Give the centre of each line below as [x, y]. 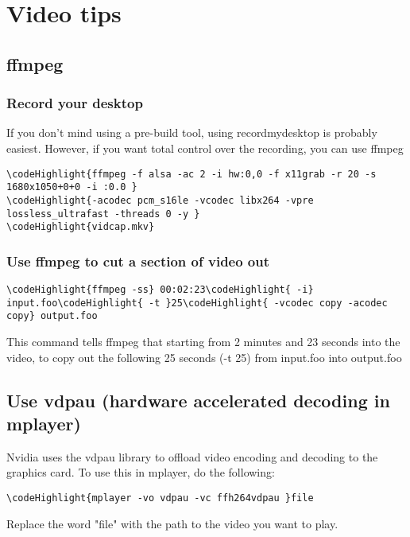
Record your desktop [75, 103]
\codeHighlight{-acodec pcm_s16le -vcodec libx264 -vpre [160, 200]
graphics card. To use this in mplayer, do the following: [141, 472]
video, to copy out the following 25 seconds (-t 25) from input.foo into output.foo [204, 357]
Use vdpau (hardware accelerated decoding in [198, 400]
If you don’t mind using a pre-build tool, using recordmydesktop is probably [192, 132]
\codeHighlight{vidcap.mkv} [81, 227]
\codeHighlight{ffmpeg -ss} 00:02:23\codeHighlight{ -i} [160, 290]
